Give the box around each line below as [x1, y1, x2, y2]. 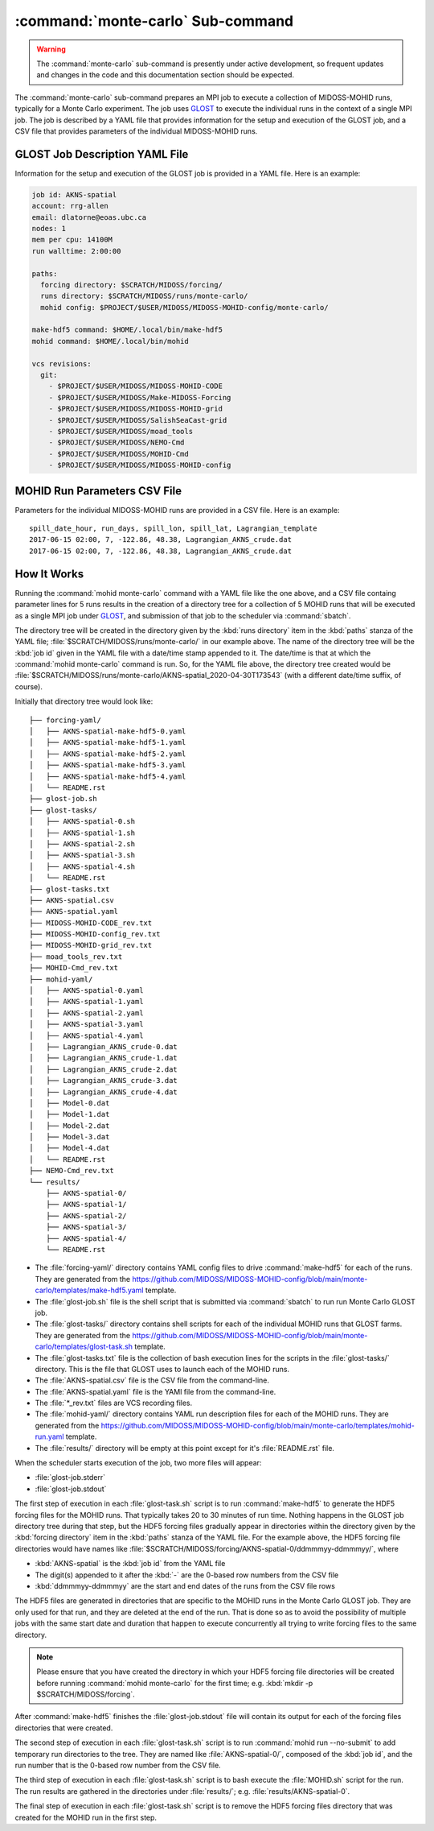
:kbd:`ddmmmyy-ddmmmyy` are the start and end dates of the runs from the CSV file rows [35, 1581, 335, 1590]
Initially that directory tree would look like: [14, 696, 154, 706]
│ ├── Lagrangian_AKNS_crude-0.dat [29, 1042, 178, 1051]
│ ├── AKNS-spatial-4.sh [29, 862, 136, 871]
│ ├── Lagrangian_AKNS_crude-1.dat [29, 1053, 178, 1063]
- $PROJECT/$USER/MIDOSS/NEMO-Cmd [48, 438, 185, 447]
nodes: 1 [31, 224, 67, 233]
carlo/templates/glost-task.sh [35, 1341, 133, 1352]
